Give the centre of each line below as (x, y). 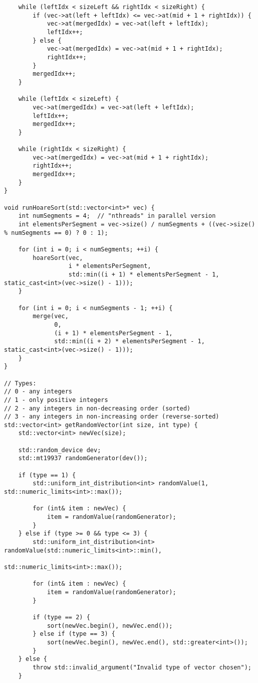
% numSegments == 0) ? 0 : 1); (56, 233)
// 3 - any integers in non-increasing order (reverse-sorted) (112, 417)
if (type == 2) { (61, 617)
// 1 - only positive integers (56, 400)
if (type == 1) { (47, 475)
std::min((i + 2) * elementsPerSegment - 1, (130, 341)
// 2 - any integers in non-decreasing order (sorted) (97, 408)
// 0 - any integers (38, 392)
